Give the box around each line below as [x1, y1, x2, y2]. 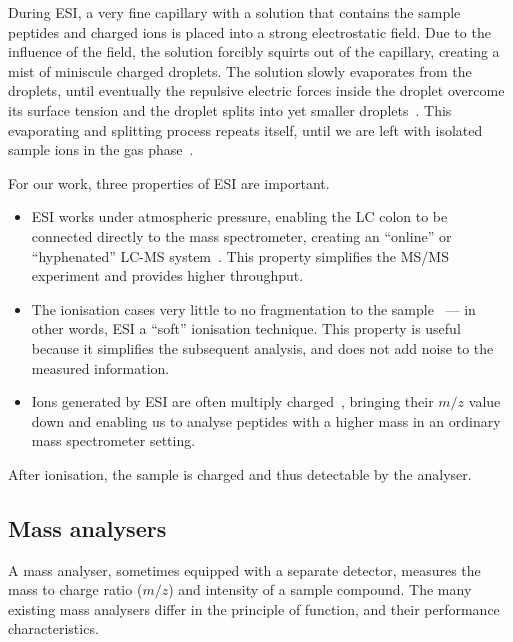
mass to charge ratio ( [8, 579, 143, 600]
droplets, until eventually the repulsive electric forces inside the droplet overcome [8, 80, 505, 101]
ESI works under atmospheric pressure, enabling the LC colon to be [31, 206, 448, 227]
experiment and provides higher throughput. [31, 265, 304, 286]
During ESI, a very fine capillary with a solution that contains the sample [8, 2, 461, 22]
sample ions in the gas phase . [8, 139, 194, 160]
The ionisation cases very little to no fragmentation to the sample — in [31, 298, 476, 319]
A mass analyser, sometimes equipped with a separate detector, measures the [8, 559, 481, 580]
